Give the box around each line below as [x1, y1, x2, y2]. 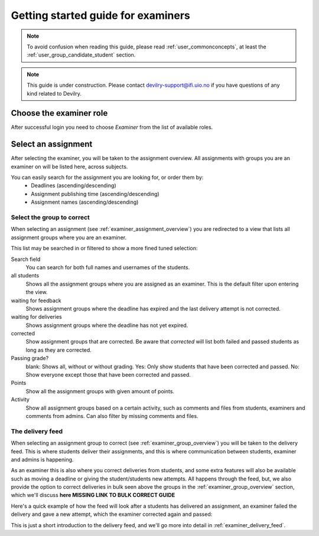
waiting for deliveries [11, 313, 62, 321]
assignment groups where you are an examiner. [11, 234, 127, 241]
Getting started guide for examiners [11, 9, 190, 22]
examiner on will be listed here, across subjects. [11, 163, 128, 170]
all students [11, 272, 40, 279]
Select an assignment [11, 139, 93, 149]
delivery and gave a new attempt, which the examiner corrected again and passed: [11, 511, 213, 518]
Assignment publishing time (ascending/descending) [31, 190, 159, 197]
